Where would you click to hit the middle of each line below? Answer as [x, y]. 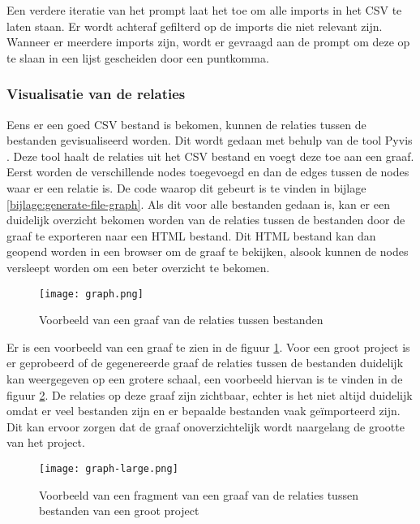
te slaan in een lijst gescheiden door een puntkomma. [138, 57]
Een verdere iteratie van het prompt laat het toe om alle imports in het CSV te [204, 10]
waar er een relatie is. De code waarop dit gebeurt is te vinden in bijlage [186, 187]
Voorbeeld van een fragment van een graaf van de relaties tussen [199, 494]
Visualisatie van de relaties [96, 94]
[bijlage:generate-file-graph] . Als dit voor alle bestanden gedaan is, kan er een [198, 204]
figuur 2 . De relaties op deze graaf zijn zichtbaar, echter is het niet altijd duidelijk [210, 394]
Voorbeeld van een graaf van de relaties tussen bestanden [181, 320]
